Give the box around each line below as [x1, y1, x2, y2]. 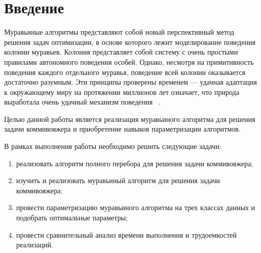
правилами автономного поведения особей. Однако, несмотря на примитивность [4, 56, 254, 67]
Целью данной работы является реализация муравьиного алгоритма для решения [4, 113, 255, 124]
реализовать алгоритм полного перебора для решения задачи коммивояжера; [16, 158, 253, 168]
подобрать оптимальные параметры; [16, 212, 128, 223]
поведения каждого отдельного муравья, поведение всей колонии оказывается [4, 66, 246, 77]
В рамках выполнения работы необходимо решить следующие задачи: [4, 141, 222, 151]
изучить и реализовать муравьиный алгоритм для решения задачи [16, 175, 220, 186]
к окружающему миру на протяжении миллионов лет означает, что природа [4, 86, 240, 97]
